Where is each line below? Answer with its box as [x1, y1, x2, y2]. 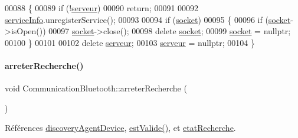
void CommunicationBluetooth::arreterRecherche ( [5, 82, 187, 94]
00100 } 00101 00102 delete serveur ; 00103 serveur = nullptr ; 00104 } [5, 36, 255, 48]
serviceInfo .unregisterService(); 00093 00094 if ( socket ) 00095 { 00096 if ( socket [5, 13, 291, 25]
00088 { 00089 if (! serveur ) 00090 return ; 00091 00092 [5, 2, 199, 14]
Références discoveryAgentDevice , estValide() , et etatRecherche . [5, 121, 236, 134]
